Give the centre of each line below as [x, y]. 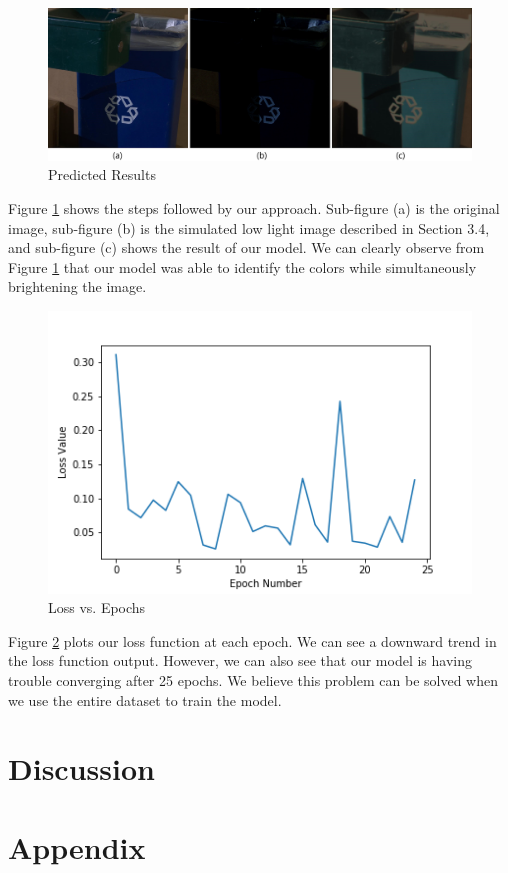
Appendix [77, 846]
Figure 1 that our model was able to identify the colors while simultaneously [242, 266]
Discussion [81, 768]
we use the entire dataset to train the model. [145, 699]
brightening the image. [77, 286]
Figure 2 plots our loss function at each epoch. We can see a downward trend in [252, 640]
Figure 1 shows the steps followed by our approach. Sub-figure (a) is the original [254, 207]
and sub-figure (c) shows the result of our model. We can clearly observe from [246, 247]
